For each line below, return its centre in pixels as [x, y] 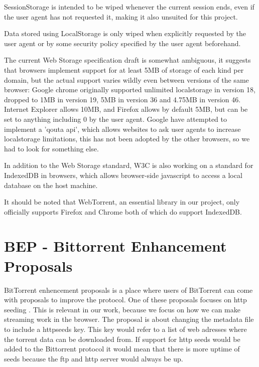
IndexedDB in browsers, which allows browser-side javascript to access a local [123, 175]
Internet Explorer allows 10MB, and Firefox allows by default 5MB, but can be [126, 109]
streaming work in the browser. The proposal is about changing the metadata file [129, 319]
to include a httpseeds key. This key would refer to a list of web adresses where [125, 329]
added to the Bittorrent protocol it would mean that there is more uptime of [122, 349]
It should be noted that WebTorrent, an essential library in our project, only [122, 202]
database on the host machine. [51, 185]
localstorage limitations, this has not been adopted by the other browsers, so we [127, 139]
